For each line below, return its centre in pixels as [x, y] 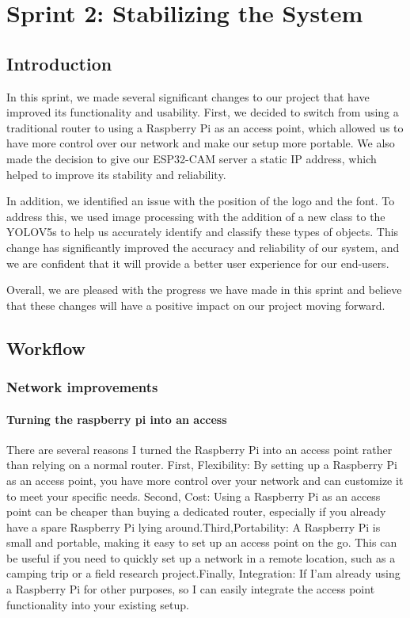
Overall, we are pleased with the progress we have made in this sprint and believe [204, 290]
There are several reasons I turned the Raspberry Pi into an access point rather [199, 449]
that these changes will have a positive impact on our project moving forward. [196, 305]
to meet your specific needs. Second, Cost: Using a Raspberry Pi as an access [194, 496]
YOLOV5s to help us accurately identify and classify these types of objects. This [203, 232]
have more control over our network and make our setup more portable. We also [201, 143]
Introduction [59, 63]
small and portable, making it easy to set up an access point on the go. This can [202, 542]
